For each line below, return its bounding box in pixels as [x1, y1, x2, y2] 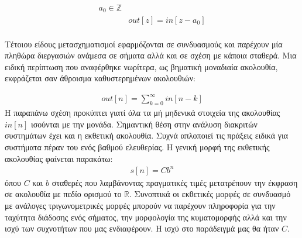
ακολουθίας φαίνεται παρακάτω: [5, 152, 113, 164]
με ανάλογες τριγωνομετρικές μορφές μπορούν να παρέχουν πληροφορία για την [5, 199, 276, 211]
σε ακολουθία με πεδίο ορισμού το [5, 188, 122, 200]
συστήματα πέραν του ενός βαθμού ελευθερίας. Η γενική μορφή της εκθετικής [5, 141, 270, 153]
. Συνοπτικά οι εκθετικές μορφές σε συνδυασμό [129, 188, 291, 200]
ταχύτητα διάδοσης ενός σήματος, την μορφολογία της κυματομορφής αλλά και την [5, 211, 287, 223]
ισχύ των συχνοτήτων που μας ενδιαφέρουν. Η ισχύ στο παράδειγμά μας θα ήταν [5, 222, 279, 234]
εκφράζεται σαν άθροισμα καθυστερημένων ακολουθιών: [5, 72, 195, 84]
